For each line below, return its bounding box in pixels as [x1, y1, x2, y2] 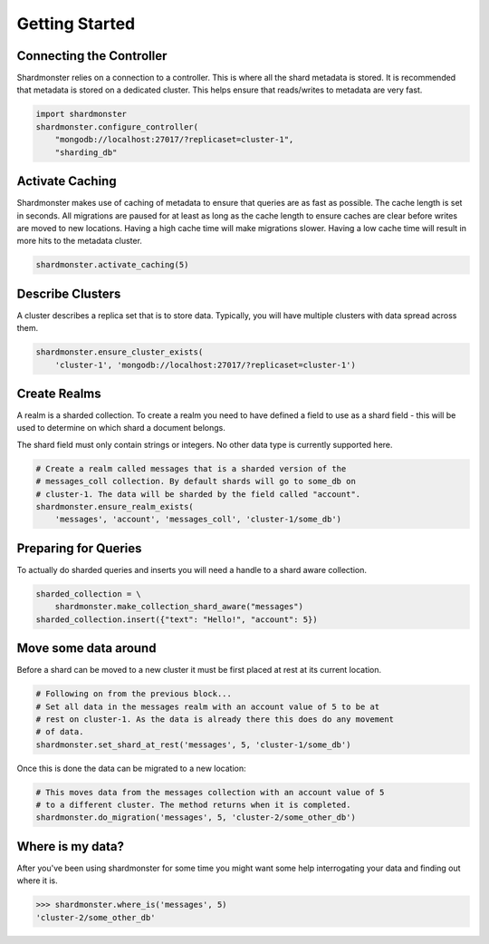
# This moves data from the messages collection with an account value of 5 [35, 787, 385, 797]
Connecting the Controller [16, 48, 168, 63]
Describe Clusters [16, 286, 121, 301]
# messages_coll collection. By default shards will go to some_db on [35, 476, 357, 487]
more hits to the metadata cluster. [16, 236, 142, 247]
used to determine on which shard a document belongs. [16, 423, 226, 433]
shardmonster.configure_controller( [35, 122, 199, 131]
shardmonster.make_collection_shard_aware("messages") [54, 601, 303, 612]
